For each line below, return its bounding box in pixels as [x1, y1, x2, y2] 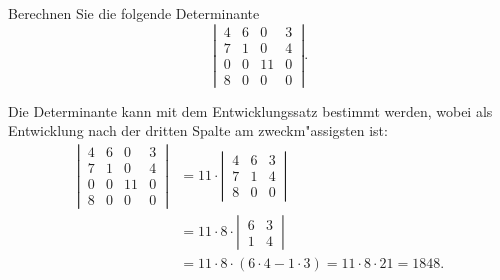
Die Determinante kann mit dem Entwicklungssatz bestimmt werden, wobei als [8, 100, 493, 121]
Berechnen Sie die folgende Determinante [8, 3, 260, 23]
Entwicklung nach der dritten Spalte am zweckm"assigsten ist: [8, 120, 388, 141]
